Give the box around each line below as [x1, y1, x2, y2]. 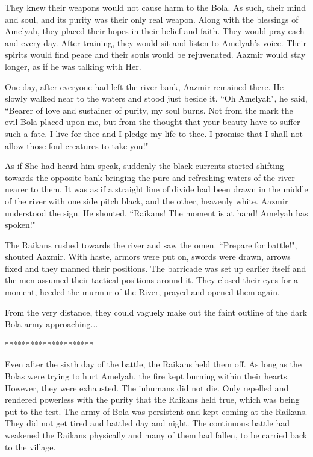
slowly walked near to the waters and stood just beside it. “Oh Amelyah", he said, [5, 92, 308, 105]
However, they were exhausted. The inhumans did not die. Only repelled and [5, 381, 289, 394]
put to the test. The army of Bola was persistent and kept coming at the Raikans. [5, 405, 308, 417]
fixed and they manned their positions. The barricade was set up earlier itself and [5, 262, 306, 274]
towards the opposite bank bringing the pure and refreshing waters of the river [5, 171, 295, 183]
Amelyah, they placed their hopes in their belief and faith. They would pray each [5, 25, 305, 37]
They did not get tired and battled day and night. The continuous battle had [5, 417, 290, 429]
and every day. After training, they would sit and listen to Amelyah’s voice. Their [5, 36, 306, 49]
